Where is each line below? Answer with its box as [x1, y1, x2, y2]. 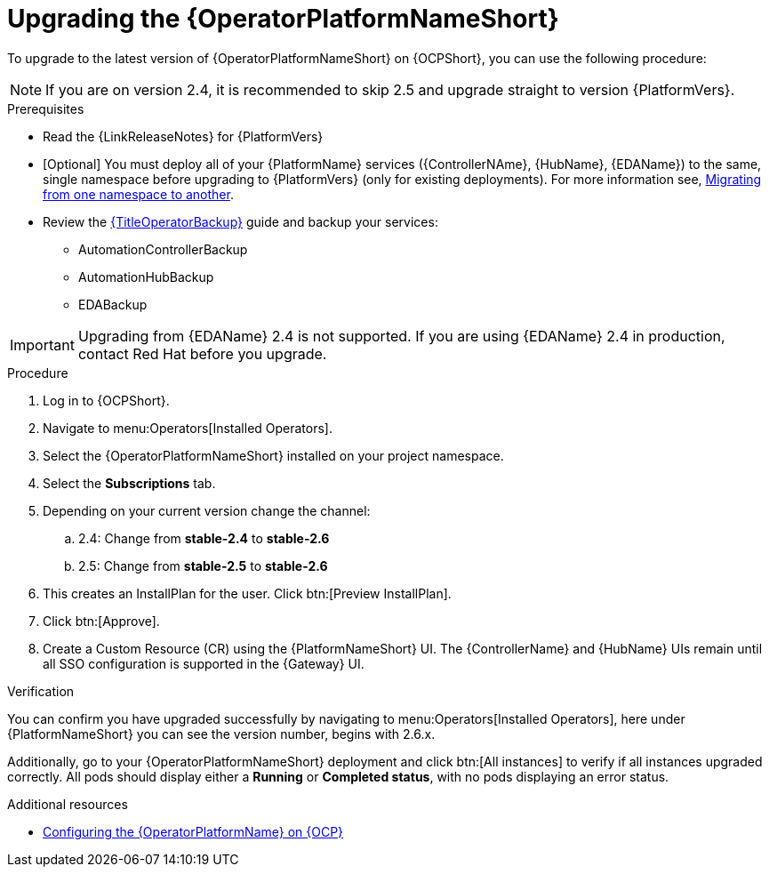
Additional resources [7, 796, 128, 812]
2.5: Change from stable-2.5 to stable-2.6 [78, 557, 328, 573]
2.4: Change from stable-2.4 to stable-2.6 [78, 530, 330, 546]
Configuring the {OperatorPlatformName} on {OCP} [43, 823, 344, 839]
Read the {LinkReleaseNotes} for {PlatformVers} [43, 128, 324, 144]
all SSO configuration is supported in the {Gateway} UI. [43, 655, 364, 671]
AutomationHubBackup [78, 269, 214, 285]
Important [10, 335, 75, 354]
